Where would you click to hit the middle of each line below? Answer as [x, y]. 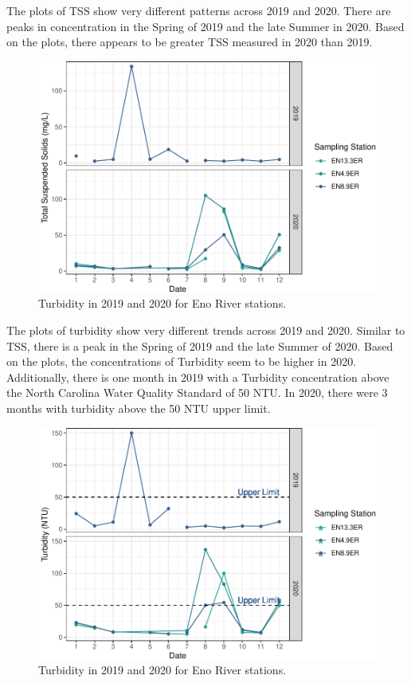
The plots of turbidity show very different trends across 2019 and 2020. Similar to [206, 330]
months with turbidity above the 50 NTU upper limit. [139, 408]
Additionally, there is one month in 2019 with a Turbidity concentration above [198, 377]
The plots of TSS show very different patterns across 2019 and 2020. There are [199, 10]
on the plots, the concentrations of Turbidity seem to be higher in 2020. [182, 361]
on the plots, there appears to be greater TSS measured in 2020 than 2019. [190, 42]
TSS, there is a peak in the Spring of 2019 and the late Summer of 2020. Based [200, 345]
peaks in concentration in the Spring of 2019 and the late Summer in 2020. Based [205, 26]
